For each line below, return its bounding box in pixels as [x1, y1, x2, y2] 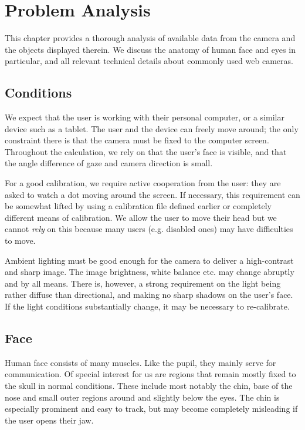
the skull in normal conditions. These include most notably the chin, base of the [5, 379, 293, 391]
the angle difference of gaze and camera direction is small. [5, 157, 213, 169]
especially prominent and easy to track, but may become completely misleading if [5, 402, 298, 415]
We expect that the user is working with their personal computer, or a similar [5, 111, 284, 123]
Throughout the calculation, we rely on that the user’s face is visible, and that [5, 145, 287, 157]
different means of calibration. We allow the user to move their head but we [5, 211, 277, 223]
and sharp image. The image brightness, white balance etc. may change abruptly [5, 266, 294, 278]
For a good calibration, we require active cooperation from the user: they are [5, 177, 281, 189]
